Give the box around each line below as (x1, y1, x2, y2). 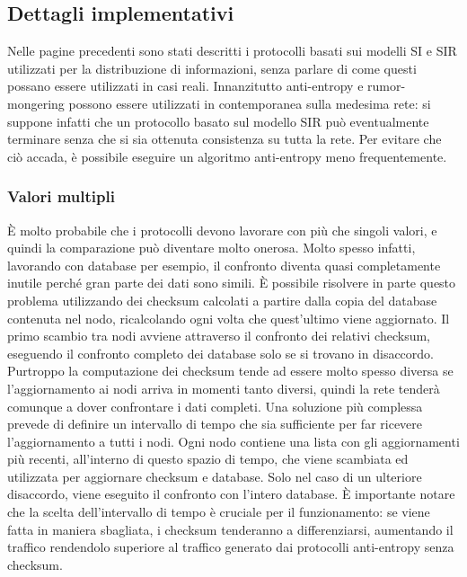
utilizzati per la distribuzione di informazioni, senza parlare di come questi (7, 58, 417, 77)
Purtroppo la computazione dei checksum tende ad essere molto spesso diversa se (7, 361, 454, 380)
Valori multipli (7, 185, 115, 208)
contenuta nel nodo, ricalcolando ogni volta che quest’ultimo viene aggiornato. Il (7, 308, 450, 327)
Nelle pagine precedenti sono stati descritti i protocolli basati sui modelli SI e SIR (7, 41, 457, 60)
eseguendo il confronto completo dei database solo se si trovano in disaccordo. (7, 343, 434, 362)
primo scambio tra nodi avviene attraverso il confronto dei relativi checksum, (7, 326, 431, 345)
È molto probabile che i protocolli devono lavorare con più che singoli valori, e (7, 220, 437, 239)
